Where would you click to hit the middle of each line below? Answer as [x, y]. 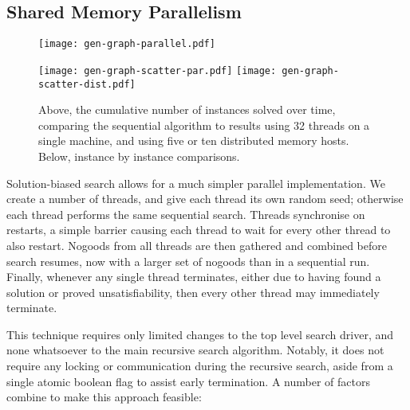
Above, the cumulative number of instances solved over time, [187, 109]
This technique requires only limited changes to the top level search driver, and [200, 334]
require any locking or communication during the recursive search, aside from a [200, 366]
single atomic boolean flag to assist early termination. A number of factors [188, 381]
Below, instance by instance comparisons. [139, 156]
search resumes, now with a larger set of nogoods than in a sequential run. [188, 261]
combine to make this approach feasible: [104, 397]
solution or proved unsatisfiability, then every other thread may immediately [193, 292]
